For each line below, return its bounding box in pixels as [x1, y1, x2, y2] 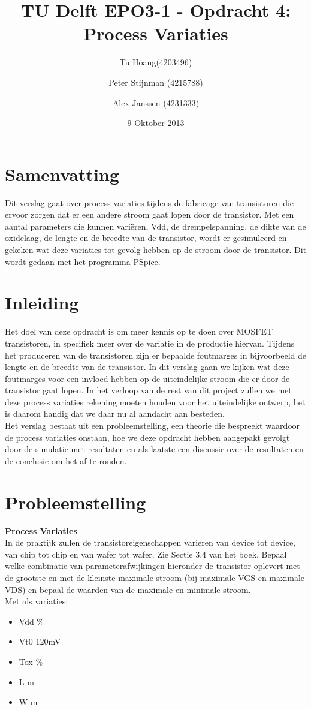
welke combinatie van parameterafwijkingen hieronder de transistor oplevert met [5, 559, 300, 572]
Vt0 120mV [19, 635, 61, 648]
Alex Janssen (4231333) [112, 96, 200, 109]
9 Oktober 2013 [127, 116, 185, 129]
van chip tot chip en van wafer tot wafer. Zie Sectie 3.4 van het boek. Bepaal [5, 547, 287, 560]
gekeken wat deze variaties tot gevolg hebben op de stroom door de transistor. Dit [5, 243, 307, 255]
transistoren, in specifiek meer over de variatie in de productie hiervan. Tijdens [5, 336, 295, 349]
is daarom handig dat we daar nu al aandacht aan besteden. [5, 407, 225, 420]
